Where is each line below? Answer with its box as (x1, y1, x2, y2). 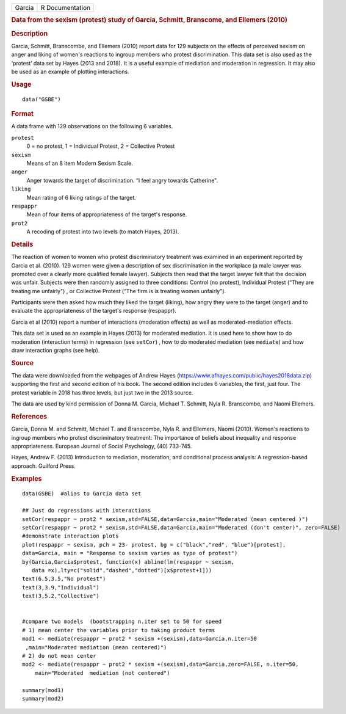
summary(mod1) (22, 687, 64, 693)
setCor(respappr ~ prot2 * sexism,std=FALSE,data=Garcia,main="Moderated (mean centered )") (22, 515, 309, 522)
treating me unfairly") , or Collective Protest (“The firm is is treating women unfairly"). (11, 287, 226, 294)
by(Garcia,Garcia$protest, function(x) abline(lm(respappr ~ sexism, (22, 558, 235, 565)
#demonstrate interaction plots (22, 533, 119, 540)
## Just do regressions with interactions (22, 507, 151, 514)
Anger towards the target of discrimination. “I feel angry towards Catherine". (26, 177, 218, 184)
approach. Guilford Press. (11, 462, 76, 470)
